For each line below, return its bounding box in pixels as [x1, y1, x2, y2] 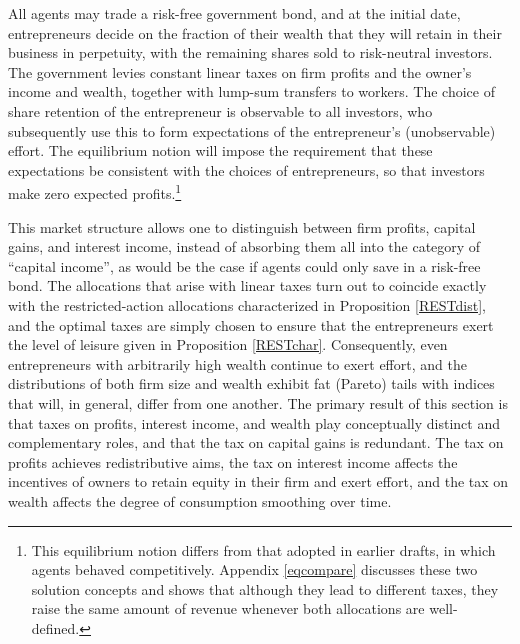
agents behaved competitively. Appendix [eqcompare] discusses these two [31, 559, 478, 580]
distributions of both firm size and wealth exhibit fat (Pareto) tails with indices [8, 373, 495, 394]
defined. [31, 617, 80, 638]
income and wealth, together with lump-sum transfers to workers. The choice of [8, 81, 495, 102]
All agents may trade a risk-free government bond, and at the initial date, [8, 3, 461, 23]
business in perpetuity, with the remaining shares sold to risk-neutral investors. [8, 42, 493, 63]
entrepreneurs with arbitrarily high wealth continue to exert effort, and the [8, 353, 467, 374]
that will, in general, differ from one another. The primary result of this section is [8, 392, 508, 413]
